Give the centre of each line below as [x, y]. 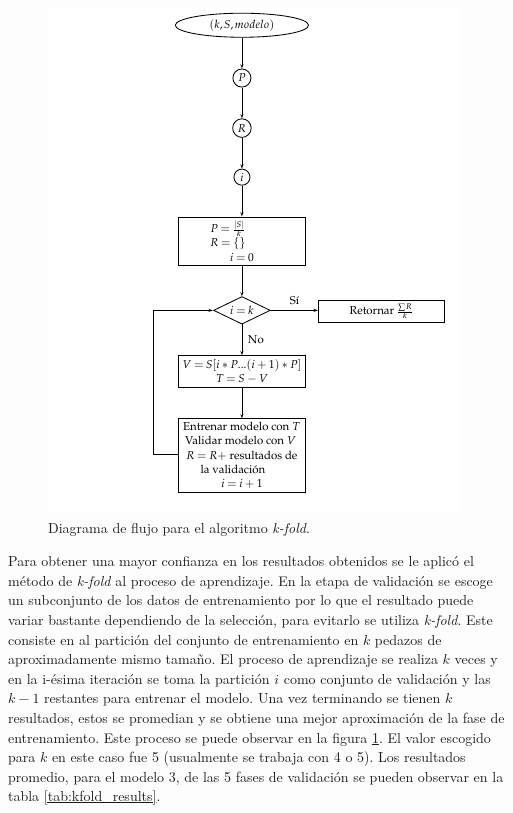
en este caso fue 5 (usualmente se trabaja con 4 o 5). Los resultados [258, 756]
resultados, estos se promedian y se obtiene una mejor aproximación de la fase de [256, 716]
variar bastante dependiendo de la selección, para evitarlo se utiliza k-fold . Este [250, 618]
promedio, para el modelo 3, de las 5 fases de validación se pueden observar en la [256, 775]
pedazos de [408, 638]
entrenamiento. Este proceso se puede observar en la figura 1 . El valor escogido [249, 736]
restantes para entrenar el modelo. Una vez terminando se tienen [242, 697]
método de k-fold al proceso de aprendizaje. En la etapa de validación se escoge [250, 579]
